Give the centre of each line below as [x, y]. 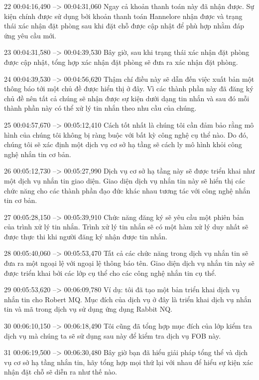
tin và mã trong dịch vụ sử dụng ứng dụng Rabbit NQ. [88, 309]
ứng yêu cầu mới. [30, 35]
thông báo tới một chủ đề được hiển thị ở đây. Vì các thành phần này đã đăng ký [129, 89]
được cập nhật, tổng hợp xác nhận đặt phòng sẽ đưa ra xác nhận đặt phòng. [121, 62]
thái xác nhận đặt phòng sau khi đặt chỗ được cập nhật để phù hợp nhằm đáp [124, 26]
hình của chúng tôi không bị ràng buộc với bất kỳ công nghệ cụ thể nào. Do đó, [126, 134]
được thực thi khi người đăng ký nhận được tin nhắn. [86, 236]
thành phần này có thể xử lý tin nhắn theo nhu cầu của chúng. [100, 108]
